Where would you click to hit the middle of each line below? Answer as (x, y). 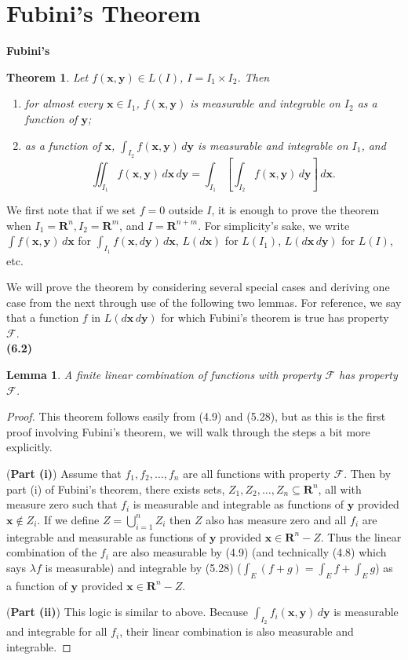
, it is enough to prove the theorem (295, 210)
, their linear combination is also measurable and (237, 631)
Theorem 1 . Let (47, 77)
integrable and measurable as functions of (106, 536)
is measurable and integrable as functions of (239, 504)
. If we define (68, 519)
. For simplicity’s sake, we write (274, 225)
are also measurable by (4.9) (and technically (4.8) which (250, 552)
